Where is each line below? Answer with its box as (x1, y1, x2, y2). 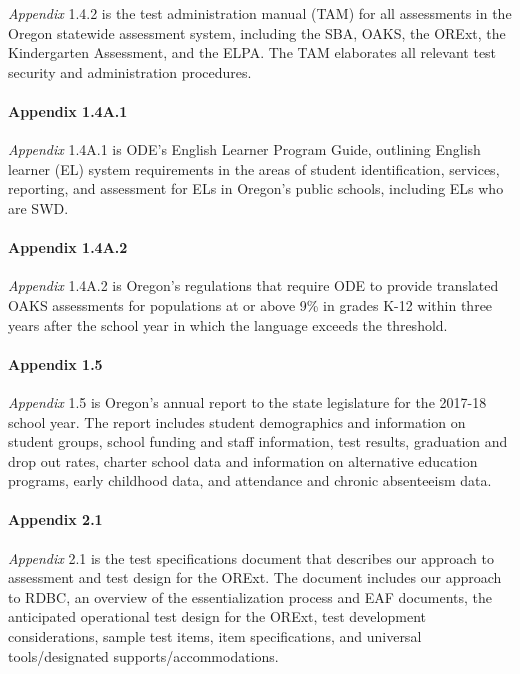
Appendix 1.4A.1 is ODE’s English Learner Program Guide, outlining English (8, 139, 481, 160)
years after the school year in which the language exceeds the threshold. (8, 314, 448, 335)
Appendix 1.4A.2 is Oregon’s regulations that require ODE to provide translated (8, 275, 499, 296)
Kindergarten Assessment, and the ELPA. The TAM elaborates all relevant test (8, 42, 497, 63)
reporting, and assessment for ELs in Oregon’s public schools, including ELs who (8, 178, 504, 199)
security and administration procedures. (8, 61, 252, 82)
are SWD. (8, 197, 69, 218)
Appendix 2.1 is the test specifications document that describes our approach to (8, 547, 495, 568)
